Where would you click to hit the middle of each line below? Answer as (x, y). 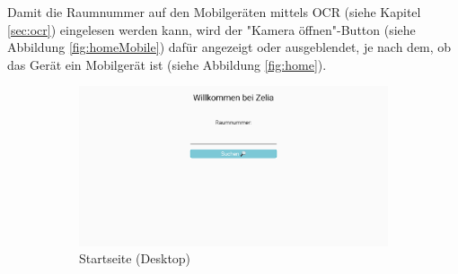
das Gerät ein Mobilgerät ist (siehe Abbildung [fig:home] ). (167, 64)
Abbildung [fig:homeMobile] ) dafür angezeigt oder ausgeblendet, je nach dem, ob (229, 47)
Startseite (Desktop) (135, 258)
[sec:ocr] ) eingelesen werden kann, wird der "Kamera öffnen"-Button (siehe (211, 29)
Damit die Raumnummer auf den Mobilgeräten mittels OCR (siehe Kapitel (214, 12)
